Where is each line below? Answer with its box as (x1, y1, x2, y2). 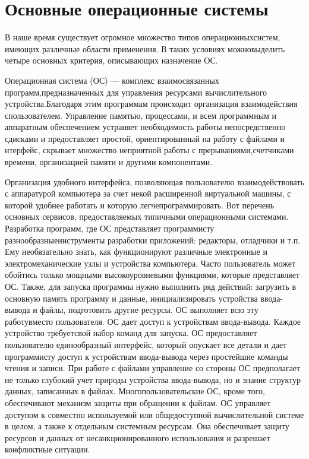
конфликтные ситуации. (5, 443, 90, 455)
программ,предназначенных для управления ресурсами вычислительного (5, 86, 267, 98)
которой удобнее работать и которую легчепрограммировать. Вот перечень (5, 198, 275, 211)
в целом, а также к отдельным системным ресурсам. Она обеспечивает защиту (5, 420, 289, 432)
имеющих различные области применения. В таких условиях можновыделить (5, 42, 285, 55)
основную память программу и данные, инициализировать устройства (5, 292, 258, 304)
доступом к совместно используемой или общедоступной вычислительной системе (5, 408, 304, 420)
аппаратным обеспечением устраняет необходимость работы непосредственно (5, 121, 286, 133)
